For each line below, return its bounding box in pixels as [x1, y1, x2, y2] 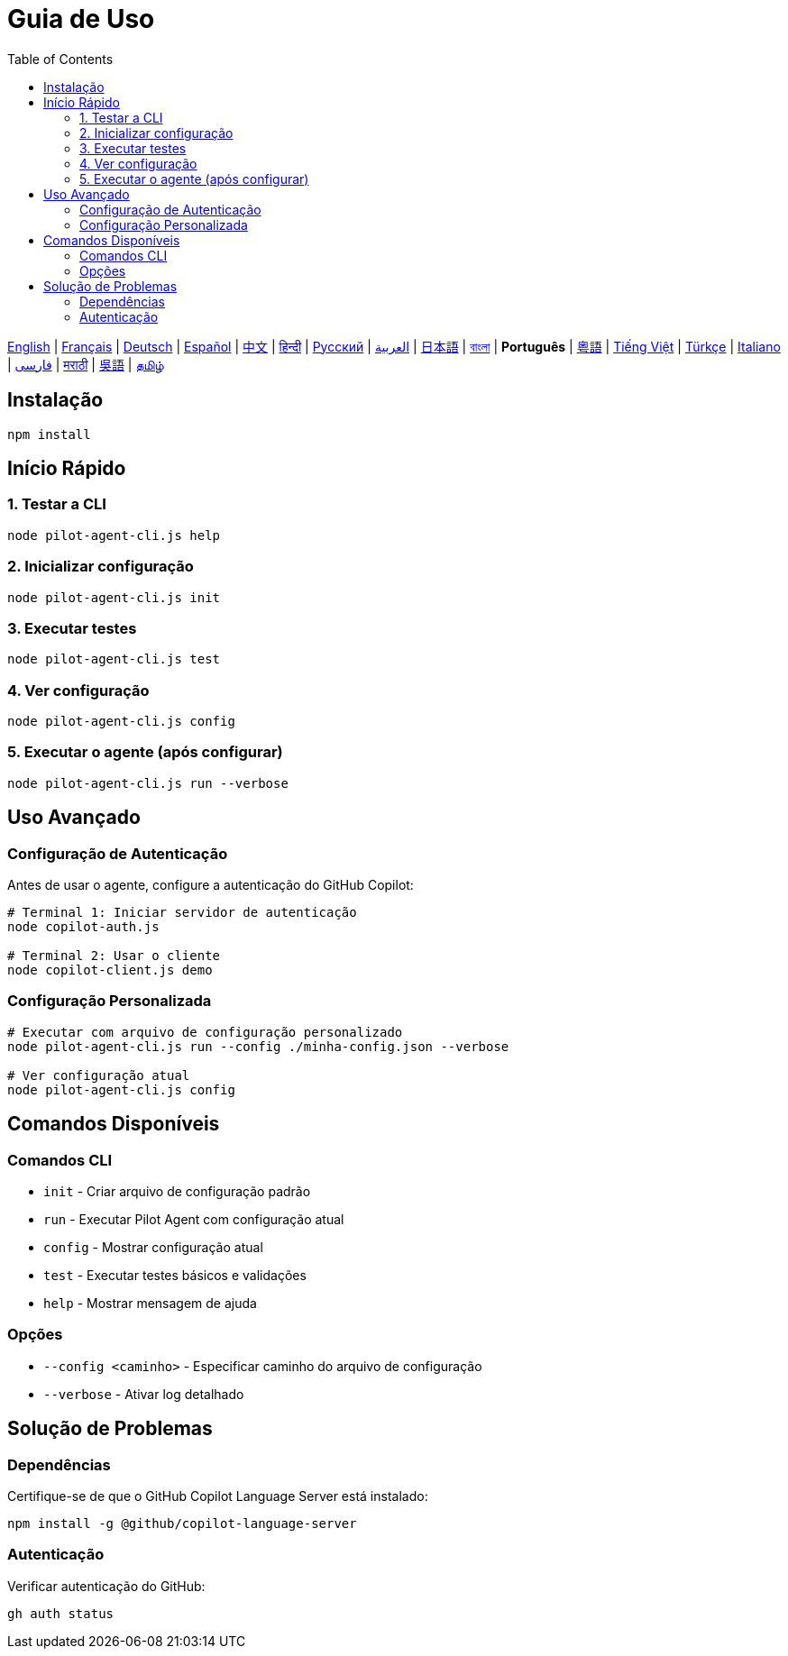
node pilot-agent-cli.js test [7, 652, 221, 667]
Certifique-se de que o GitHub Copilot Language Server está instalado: [7, 1487, 428, 1504]
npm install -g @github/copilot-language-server [7, 1515, 357, 1531]
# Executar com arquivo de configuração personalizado [7, 1024, 403, 1039]
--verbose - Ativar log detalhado [43, 1386, 244, 1402]
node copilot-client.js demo [7, 963, 213, 978]
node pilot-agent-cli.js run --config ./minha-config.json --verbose [7, 1038, 509, 1054]
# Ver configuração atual [7, 1067, 190, 1083]
